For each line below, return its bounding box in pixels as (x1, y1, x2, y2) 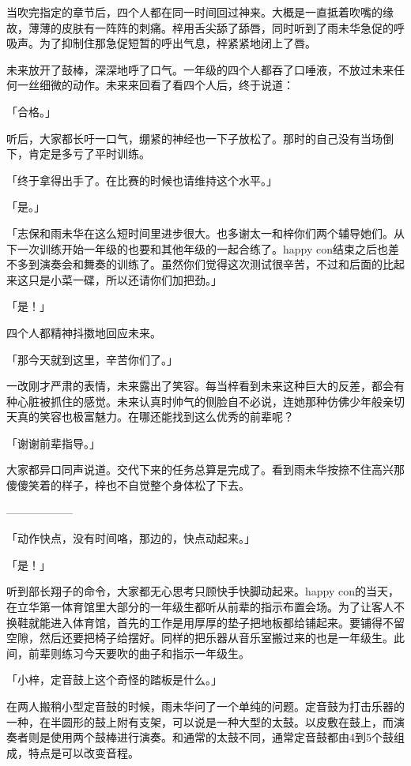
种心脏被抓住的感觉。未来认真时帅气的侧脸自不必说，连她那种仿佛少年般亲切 (6, 392, 405, 409)
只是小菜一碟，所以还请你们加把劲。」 (28, 271, 222, 287)
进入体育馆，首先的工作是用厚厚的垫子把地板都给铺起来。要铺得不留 (50, 614, 405, 630)
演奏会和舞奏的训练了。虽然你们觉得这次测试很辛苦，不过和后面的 (39, 256, 383, 272)
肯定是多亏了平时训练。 (28, 145, 150, 162)
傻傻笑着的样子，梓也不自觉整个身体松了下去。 (6, 477, 250, 494)
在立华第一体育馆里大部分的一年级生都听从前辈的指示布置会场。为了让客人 (6, 599, 394, 615)
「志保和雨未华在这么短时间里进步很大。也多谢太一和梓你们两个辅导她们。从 (6, 224, 405, 241)
